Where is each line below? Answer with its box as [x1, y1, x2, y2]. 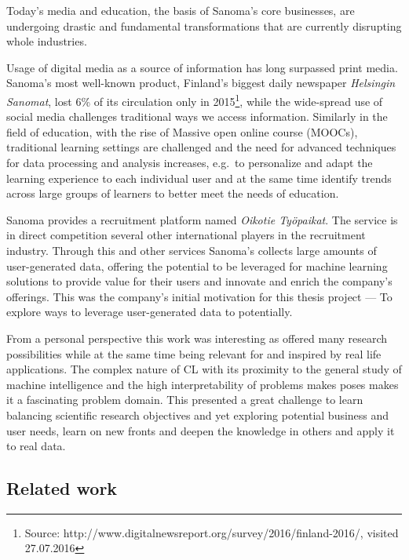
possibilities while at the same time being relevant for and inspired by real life [6, 345, 382, 362]
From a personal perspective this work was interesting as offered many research [6, 329, 388, 346]
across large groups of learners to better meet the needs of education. [6, 185, 339, 202]
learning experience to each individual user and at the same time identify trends [6, 169, 392, 186]
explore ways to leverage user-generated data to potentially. [6, 304, 293, 320]
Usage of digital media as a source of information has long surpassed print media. [6, 59, 398, 75]
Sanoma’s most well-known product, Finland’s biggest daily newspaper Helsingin [6, 75, 396, 91]
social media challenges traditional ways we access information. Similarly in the [6, 108, 388, 125]
